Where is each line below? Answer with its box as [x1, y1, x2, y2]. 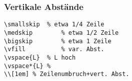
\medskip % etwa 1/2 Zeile [4, 29, 119, 36]
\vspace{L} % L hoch [4, 54, 76, 61]
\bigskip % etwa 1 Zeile [4, 37, 111, 45]
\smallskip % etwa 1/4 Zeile [4, 21, 104, 28]
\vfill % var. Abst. [4, 46, 104, 53]
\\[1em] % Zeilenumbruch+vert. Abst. [4, 71, 129, 78]
